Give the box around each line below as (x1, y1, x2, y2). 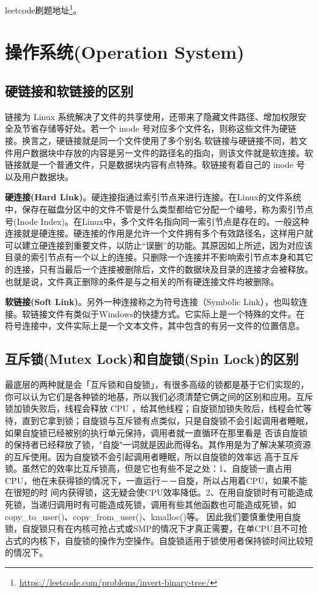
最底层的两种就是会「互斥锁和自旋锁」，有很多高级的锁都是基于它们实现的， (5, 378, 309, 391)
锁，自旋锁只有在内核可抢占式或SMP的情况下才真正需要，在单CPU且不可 (5, 522, 299, 535)
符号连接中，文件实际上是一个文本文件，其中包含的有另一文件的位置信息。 (5, 319, 305, 332)
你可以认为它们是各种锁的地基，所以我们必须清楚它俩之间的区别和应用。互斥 (5, 390, 313, 402)
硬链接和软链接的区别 (5, 81, 133, 100)
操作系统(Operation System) (5, 39, 245, 64)
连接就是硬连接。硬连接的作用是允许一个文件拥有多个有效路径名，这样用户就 (5, 227, 313, 240)
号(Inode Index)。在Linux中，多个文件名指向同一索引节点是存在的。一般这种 (5, 214, 309, 227)
